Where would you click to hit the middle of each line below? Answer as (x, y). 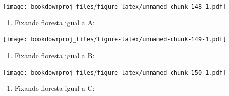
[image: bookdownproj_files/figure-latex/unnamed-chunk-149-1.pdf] (115, 40)
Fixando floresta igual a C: (54, 88)
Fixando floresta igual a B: (54, 55)
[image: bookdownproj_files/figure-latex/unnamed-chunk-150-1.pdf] (115, 72)
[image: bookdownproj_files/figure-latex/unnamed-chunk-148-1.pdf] (115, 7)
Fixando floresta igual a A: (54, 22)
